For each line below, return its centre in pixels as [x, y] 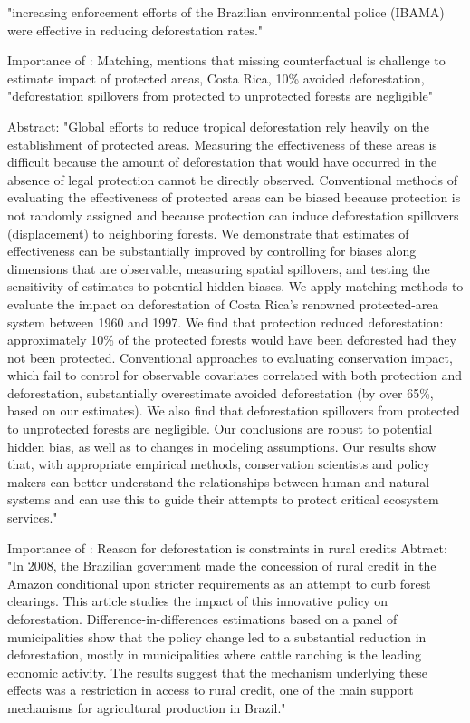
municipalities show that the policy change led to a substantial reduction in [217, 636]
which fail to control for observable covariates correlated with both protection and [235, 375]
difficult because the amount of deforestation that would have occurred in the [222, 162]
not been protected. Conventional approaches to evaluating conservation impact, [230, 357]
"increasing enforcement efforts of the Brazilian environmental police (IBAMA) [226, 12]
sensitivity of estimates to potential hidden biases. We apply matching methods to [235, 286]
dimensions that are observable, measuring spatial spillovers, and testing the [219, 268]
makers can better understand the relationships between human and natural [219, 481]
